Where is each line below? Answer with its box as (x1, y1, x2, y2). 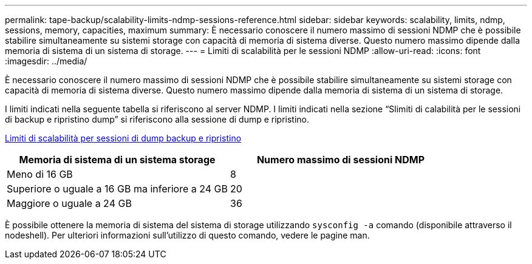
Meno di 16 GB (7, 168, 73, 180)
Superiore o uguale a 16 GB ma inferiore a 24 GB (7, 183, 228, 195)
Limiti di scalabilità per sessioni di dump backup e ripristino (5, 133, 242, 143)
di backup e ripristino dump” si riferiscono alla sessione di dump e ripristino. (5, 114, 310, 124)
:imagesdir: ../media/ (5, 56, 87, 66)
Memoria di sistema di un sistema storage (19, 154, 216, 166)
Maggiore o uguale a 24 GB (7, 197, 132, 209)
